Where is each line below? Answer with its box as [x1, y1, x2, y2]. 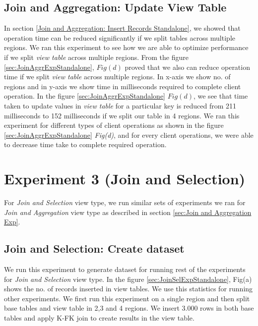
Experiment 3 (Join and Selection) [4, 168, 246, 189]
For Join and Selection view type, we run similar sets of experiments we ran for [4, 197, 246, 208]
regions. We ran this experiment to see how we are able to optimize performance [4, 42, 249, 53]
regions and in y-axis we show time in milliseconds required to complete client [4, 81, 241, 91]
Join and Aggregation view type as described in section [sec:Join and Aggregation [4, 207, 252, 217]
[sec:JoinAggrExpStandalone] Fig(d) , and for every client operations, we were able [4, 129, 254, 140]
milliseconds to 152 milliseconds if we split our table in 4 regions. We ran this [4, 110, 240, 120]
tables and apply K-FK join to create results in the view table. [4, 313, 194, 323]
